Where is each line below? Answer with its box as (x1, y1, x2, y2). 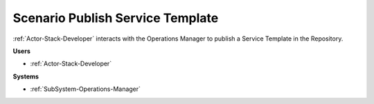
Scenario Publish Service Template (12, 10, 219, 25)
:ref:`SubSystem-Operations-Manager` (30, 85, 141, 93)
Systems (12, 72, 39, 81)
